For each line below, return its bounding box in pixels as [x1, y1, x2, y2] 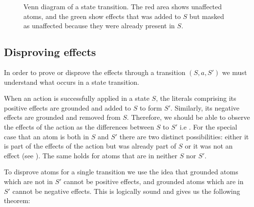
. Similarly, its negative [170, 102, 240, 113]
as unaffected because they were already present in [23, 20, 175, 31]
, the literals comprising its [156, 93, 236, 103]
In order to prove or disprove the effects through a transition [4, 67, 186, 77]
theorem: [4, 195, 30, 206]
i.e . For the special [180, 121, 237, 132]
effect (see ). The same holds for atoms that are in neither [4, 150, 178, 160]
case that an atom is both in [4, 131, 89, 141]
